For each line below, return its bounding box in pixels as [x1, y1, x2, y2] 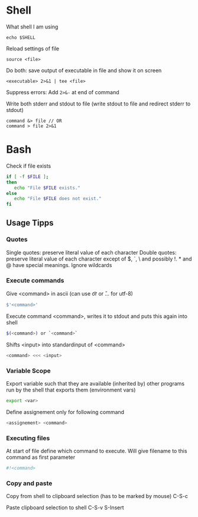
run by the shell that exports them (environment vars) [6, 386, 136, 394]
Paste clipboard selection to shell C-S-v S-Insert [6, 504, 124, 511]
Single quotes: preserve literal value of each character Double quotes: [6, 249, 177, 256]
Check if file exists [6, 162, 51, 169]
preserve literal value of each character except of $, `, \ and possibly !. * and [6, 255, 192, 262]
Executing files [6, 433, 50, 442]
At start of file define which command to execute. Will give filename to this [6, 448, 187, 455]
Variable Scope [6, 367, 51, 375]
